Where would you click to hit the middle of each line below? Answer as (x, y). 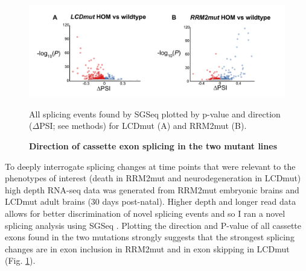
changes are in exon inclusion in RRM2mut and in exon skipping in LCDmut (147, 248)
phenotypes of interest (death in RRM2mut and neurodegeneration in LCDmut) (153, 178)
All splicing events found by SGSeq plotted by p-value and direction (155, 114)
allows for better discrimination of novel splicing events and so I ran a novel (145, 213)
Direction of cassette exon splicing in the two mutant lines (153, 145)
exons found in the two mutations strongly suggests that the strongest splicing (150, 237)
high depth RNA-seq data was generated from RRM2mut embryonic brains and (152, 189)
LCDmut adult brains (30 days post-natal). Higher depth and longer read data (151, 201)
